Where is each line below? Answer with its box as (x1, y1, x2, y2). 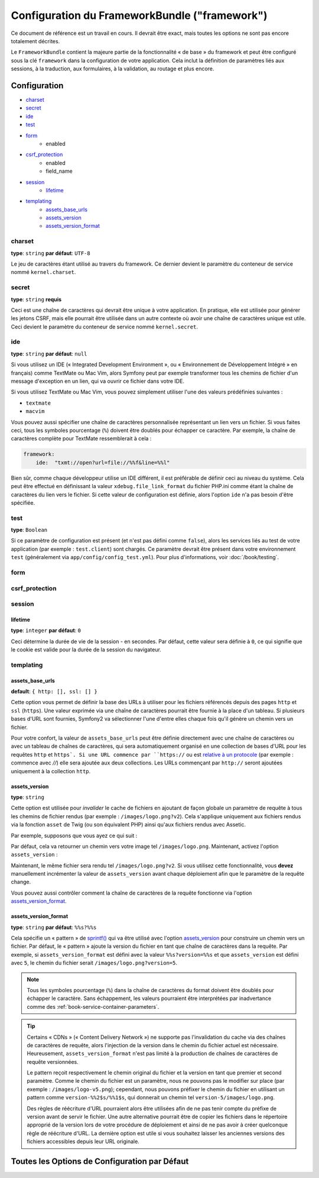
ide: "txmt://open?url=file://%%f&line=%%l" (35, 459, 170, 466)
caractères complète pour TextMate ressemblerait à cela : (11, 435, 152, 442)
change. (11, 879, 31, 886)
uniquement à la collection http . (11, 767, 91, 774)
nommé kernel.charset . (11, 269, 76, 276)
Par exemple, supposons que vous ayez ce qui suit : (11, 832, 138, 839)
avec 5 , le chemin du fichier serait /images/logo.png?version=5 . (11, 959, 177, 967)
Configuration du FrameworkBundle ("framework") (11, 9, 268, 22)
